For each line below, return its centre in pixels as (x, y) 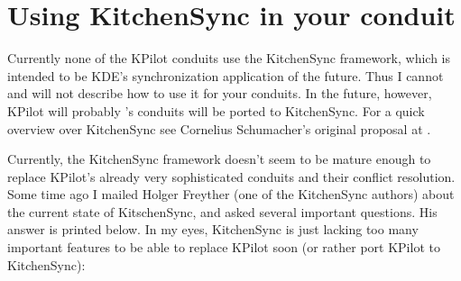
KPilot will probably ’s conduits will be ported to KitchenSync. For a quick (216, 110)
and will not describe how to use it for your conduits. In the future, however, (220, 93)
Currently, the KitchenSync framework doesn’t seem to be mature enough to (219, 159)
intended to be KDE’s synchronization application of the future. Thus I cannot (226, 75)
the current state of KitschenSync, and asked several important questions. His (222, 211)
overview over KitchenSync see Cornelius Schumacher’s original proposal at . (219, 128)
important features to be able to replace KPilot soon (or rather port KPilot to (224, 247)
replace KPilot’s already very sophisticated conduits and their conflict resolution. (231, 176)
